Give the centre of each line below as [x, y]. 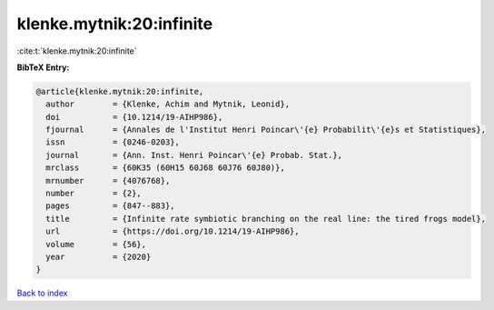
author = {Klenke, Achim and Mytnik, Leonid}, [168, 104]
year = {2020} [99, 257]
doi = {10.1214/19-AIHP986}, [134, 117]
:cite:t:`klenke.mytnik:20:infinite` [77, 51]
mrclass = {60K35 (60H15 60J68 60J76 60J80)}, [165, 168]
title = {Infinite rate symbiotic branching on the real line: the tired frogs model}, [266, 219]
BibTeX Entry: [43, 67]
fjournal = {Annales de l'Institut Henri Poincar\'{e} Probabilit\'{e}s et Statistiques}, [266, 130]
